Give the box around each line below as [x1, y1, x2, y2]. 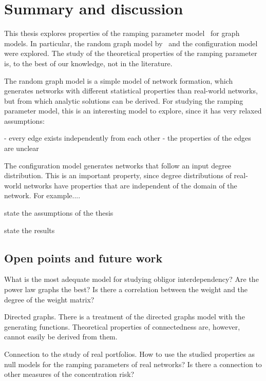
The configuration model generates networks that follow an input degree [4, 160, 232, 170]
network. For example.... [4, 190, 81, 201]
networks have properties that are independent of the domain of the [24, 180, 237, 190]
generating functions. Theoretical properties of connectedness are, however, [4, 321, 240, 332]
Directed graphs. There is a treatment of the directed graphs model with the [4, 311, 245, 322]
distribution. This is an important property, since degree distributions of [4, 170, 232, 181]
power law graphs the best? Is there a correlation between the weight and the [4, 284, 248, 295]
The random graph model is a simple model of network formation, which [4, 75, 233, 86]
